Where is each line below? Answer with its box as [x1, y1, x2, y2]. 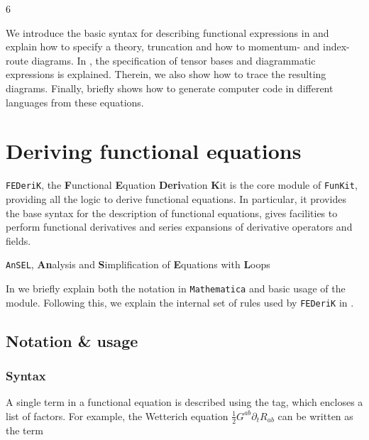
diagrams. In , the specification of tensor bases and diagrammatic [31, 53, 316, 67]
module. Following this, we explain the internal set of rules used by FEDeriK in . [6, 295, 354, 309]
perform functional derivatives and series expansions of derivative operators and [6, 219, 353, 234]
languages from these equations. [6, 94, 144, 109]
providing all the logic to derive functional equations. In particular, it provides [6, 191, 346, 206]
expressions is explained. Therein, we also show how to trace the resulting [6, 67, 326, 82]
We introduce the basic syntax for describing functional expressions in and [6, 25, 329, 40]
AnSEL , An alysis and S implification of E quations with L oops [6, 257, 270, 272]
